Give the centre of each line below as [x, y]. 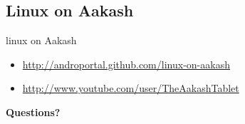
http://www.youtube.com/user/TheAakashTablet [131, 88]
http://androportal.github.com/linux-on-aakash [126, 64]
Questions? [33, 112]
